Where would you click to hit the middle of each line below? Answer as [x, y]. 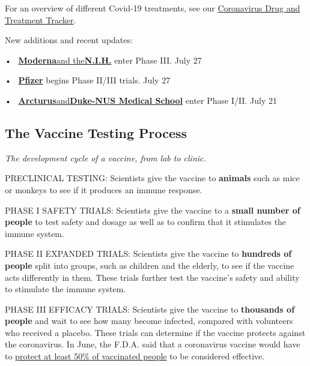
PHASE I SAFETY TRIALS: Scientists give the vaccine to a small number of [153, 210]
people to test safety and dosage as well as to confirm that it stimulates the [146, 222]
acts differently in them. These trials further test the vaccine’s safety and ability [152, 277]
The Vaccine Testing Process [96, 132]
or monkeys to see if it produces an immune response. [104, 189]
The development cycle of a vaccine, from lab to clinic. [105, 157]
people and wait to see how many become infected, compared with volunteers [149, 321]
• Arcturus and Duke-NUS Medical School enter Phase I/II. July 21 [141, 100]
